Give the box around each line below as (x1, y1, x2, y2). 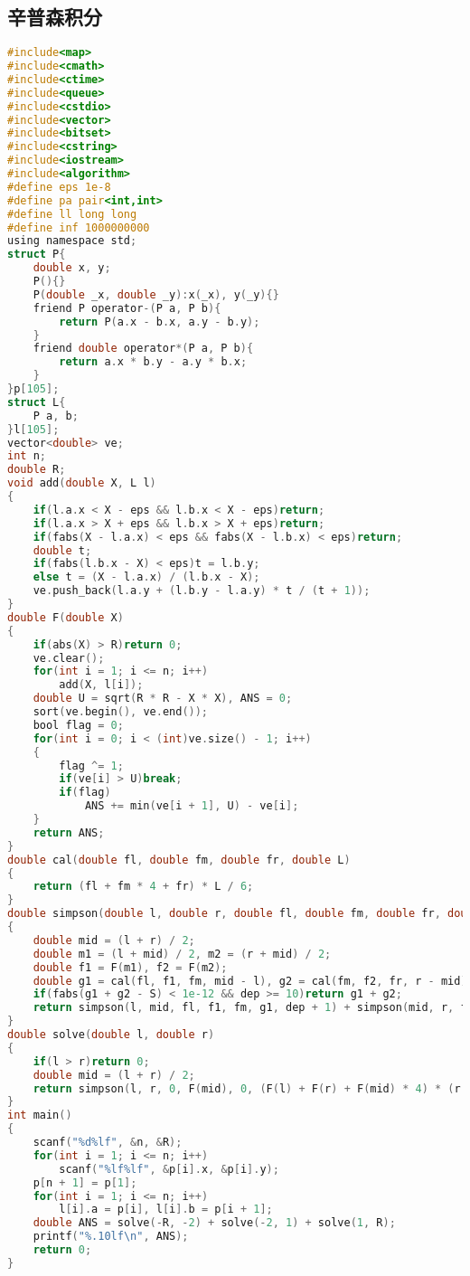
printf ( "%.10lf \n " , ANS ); (33, 1230, 189, 1243)
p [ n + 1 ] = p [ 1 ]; (33, 1176, 137, 1189)
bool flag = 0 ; (33, 718, 124, 732)
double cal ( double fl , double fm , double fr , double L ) (7, 853, 351, 866)
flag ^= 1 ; (59, 759, 124, 772)
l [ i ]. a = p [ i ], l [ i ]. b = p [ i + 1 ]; (59, 1203, 273, 1216)
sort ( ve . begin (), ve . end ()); (33, 705, 209, 719)
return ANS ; (33, 826, 105, 839)
